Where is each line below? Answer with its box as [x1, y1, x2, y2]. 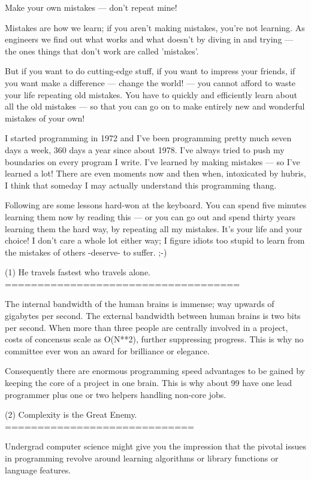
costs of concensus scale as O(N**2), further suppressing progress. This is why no [5, 333, 304, 345]
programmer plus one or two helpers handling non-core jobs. [5, 388, 227, 400]
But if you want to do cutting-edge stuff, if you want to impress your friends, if [5, 65, 295, 77]
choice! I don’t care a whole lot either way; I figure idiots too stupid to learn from [5, 234, 305, 247]
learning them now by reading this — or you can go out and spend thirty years [5, 210, 296, 223]
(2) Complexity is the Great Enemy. [5, 408, 137, 421]
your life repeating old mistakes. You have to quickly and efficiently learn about [5, 88, 297, 101]
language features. [5, 463, 71, 476]
